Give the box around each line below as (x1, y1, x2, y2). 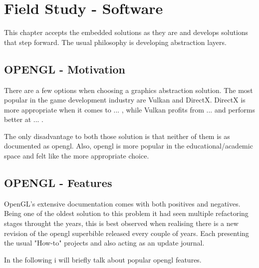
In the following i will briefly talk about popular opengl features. (4, 254, 202, 264)
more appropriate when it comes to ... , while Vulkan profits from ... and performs (4, 104, 255, 114)
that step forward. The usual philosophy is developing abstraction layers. (4, 36, 227, 47)
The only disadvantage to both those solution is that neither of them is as (4, 130, 230, 141)
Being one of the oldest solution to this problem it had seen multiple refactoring (4, 208, 249, 218)
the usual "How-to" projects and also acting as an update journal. (4, 237, 205, 248)
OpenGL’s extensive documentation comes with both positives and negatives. (4, 198, 241, 208)
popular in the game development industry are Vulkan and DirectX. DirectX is (4, 94, 246, 105)
